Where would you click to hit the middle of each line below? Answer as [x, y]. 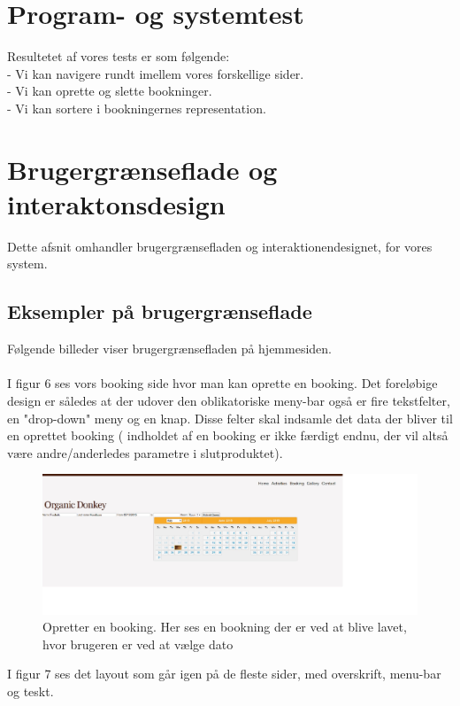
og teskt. [31, 690]
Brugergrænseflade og [142, 169]
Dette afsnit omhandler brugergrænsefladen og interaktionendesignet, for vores [220, 246]
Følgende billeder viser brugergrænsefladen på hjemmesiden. [169, 349]
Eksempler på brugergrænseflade [160, 311]
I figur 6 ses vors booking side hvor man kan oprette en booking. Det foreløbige [222, 383]
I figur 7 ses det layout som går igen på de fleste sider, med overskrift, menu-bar [224, 674]
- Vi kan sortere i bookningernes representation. [137, 108]
